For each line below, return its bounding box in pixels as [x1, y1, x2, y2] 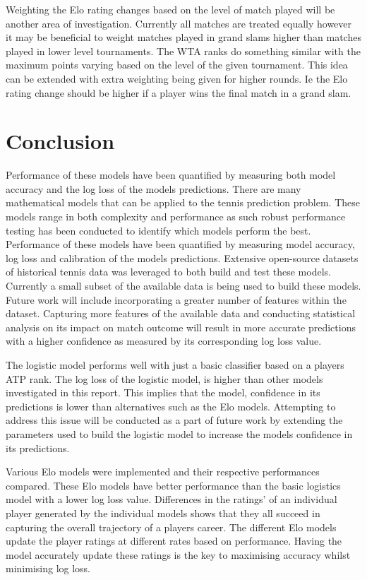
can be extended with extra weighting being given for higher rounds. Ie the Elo [6, 71, 348, 85]
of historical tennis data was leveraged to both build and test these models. [6, 264, 331, 279]
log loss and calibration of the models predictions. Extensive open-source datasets [6, 250, 359, 265]
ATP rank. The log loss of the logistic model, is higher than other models [6, 371, 323, 386]
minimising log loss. [6, 561, 91, 576]
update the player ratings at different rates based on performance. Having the [6, 533, 342, 548]
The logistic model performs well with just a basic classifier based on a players [6, 357, 344, 372]
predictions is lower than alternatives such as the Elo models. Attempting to [6, 398, 336, 413]
